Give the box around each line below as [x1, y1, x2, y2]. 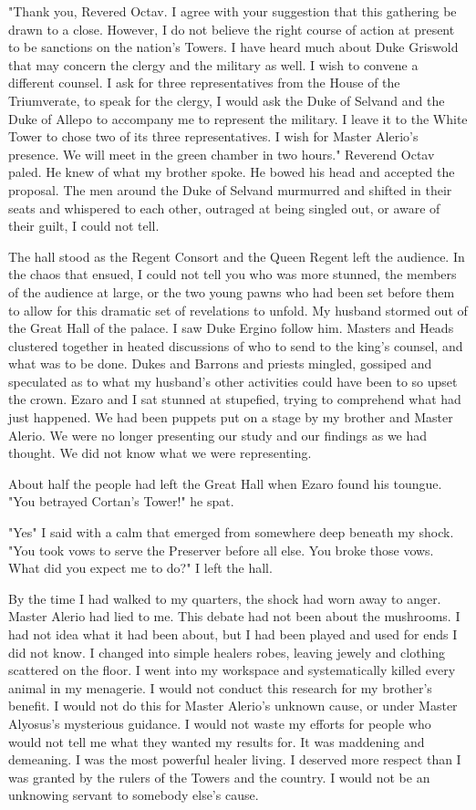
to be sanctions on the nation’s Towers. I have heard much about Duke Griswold [8, 37, 459, 57]
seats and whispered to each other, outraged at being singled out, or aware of [8, 198, 440, 217]
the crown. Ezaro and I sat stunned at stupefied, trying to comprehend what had [8, 389, 461, 409]
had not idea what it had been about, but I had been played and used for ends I [8, 625, 458, 643]
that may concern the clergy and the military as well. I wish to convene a [8, 55, 419, 74]
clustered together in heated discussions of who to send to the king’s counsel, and [8, 336, 463, 355]
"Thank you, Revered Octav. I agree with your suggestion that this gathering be [8, 2, 457, 20]
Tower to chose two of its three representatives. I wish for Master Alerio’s [8, 127, 419, 146]
